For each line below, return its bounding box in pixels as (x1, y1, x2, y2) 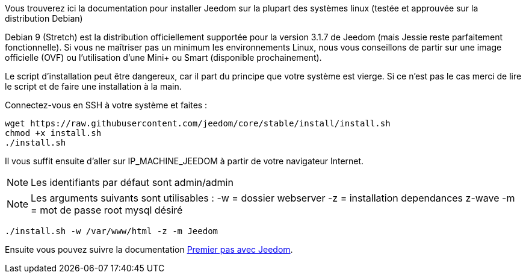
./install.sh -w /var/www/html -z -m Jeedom (5, 226, 218, 236)
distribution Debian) (5, 13, 83, 23)
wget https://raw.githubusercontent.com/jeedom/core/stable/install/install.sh (5, 119, 391, 128)
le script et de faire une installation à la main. (5, 81, 182, 91)
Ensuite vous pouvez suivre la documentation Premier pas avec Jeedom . (5, 244, 293, 255)
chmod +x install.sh (5, 128, 102, 138)
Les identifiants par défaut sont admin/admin (31, 176, 234, 188)
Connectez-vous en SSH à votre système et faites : (5, 100, 208, 110)
